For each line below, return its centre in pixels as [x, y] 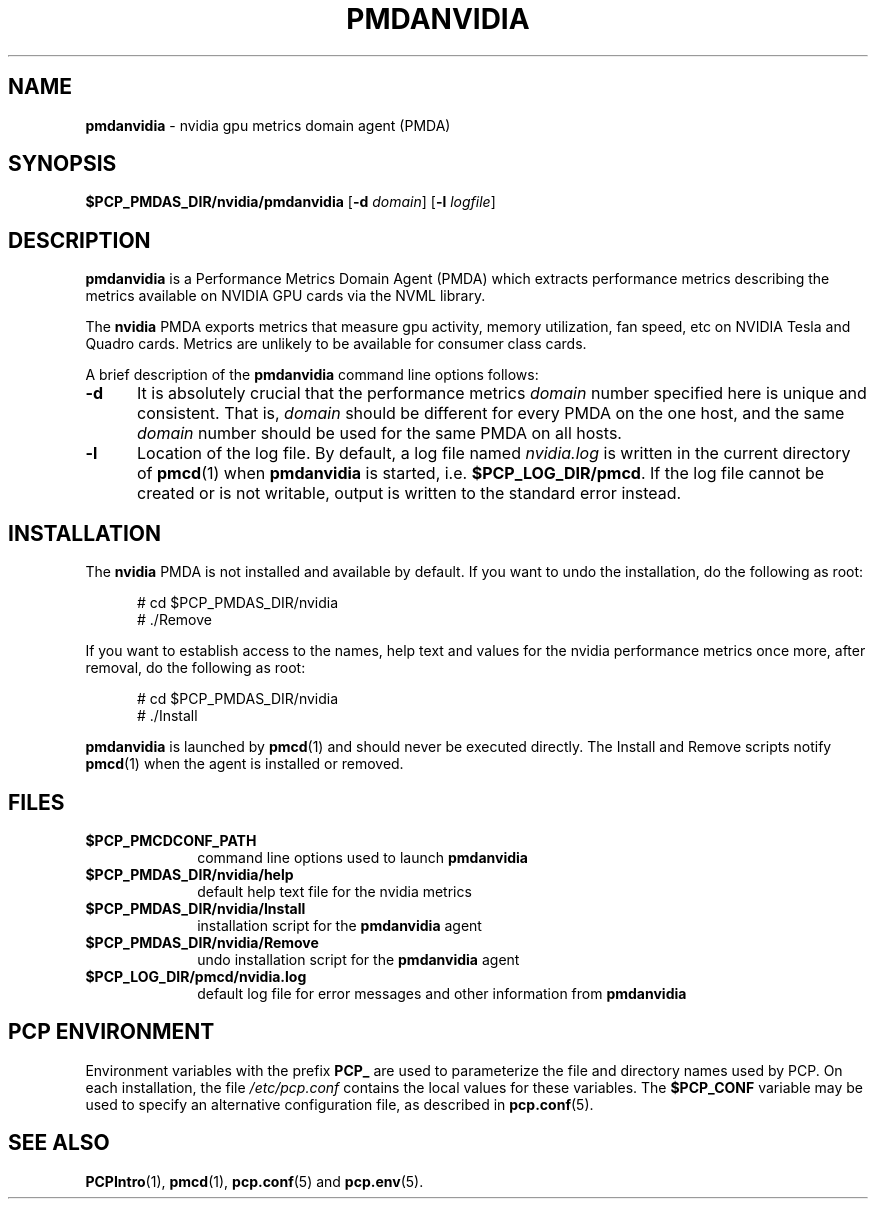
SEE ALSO [59, 1143]
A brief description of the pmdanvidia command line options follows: [312, 375]
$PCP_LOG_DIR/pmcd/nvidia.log [196, 976]
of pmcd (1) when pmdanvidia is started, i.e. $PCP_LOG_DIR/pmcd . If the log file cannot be [480, 473]
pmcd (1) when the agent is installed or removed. [244, 764]
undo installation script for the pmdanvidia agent [358, 959]
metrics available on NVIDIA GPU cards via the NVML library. [285, 296]
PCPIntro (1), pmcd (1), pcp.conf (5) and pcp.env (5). [254, 1181]
